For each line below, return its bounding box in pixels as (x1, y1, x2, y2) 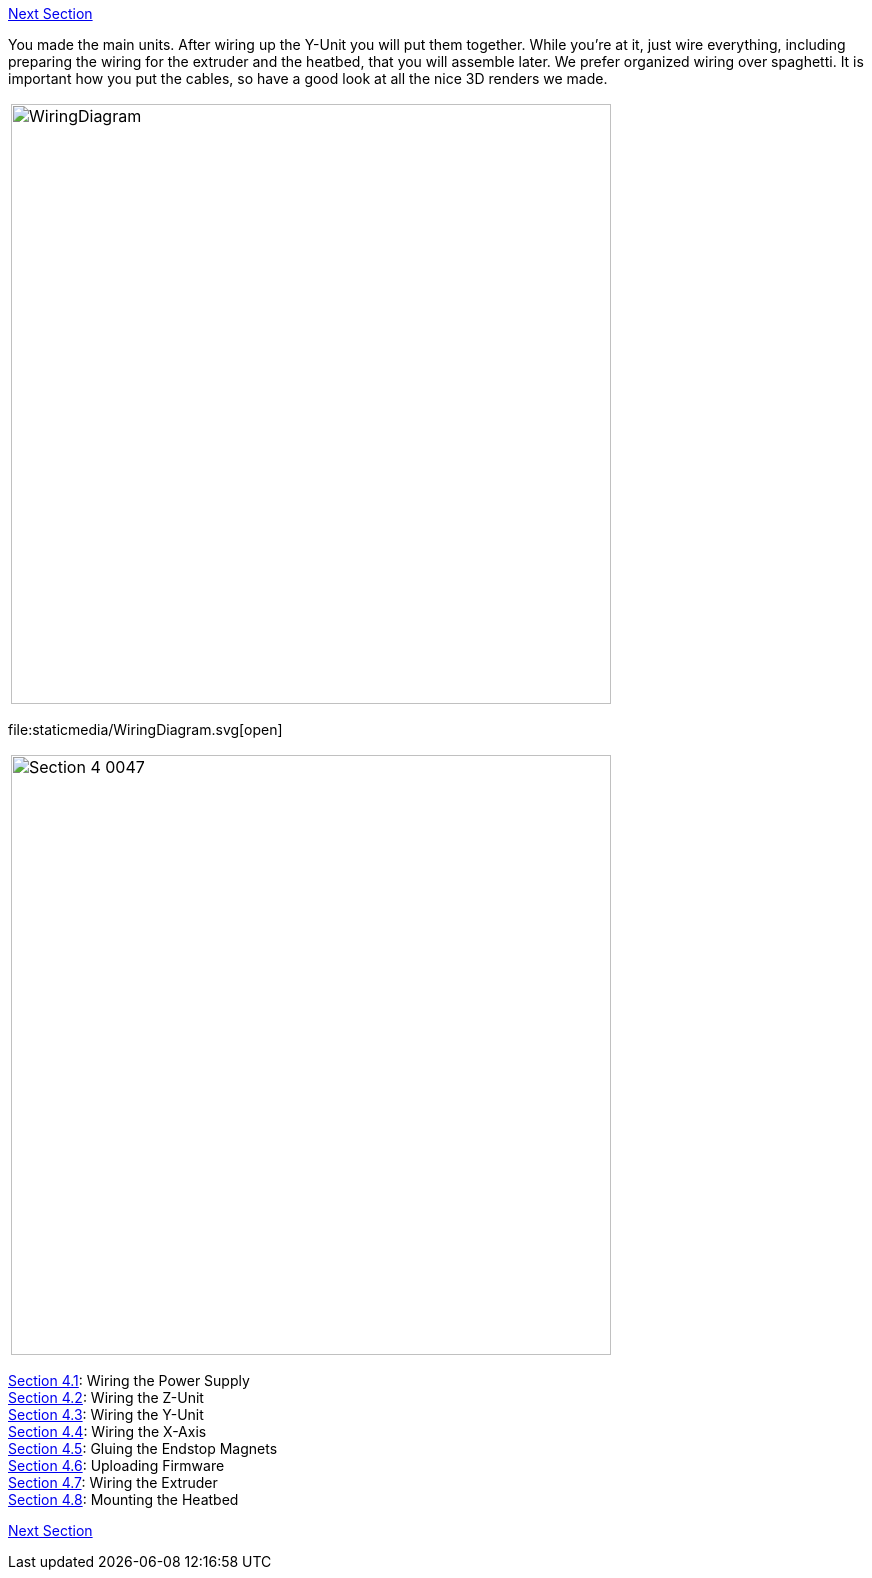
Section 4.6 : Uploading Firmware (8, 1457, 225, 1474)
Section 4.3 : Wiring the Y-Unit (8, 1406, 204, 1423)
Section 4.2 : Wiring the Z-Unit (8, 1389, 204, 1406)
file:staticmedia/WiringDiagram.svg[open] (8, 721, 283, 738)
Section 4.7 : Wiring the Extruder (8, 1474, 218, 1491)
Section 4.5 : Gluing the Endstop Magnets (8, 1440, 278, 1457)
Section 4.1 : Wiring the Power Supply (8, 1372, 250, 1389)
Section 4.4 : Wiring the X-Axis (8, 1423, 207, 1440)
